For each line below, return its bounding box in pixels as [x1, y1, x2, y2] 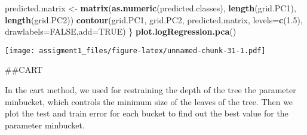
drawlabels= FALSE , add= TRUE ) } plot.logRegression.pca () [5, 25, 237, 38]
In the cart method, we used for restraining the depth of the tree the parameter [5, 84, 296, 96]
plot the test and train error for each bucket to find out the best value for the [5, 107, 288, 119]
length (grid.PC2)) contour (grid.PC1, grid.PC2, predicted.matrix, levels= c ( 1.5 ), [5, 13, 303, 26]
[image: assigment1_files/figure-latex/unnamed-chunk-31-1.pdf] [5, 46, 266, 55]
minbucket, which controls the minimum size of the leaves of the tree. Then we [5, 95, 293, 108]
